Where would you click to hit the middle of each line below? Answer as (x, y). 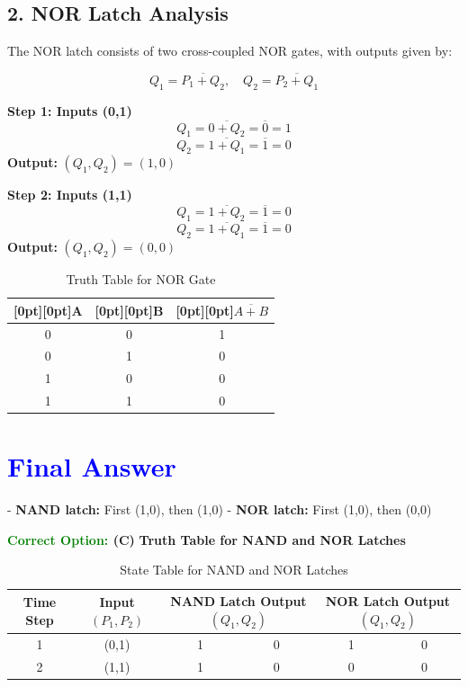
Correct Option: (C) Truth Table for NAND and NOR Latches (207, 539)
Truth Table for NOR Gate (141, 279)
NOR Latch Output (388, 601)
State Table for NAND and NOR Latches (234, 570)
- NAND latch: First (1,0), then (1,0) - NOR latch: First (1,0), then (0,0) (220, 509)
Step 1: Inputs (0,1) (70, 110)
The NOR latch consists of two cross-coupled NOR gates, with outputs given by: (230, 51)
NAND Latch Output (238, 601)
